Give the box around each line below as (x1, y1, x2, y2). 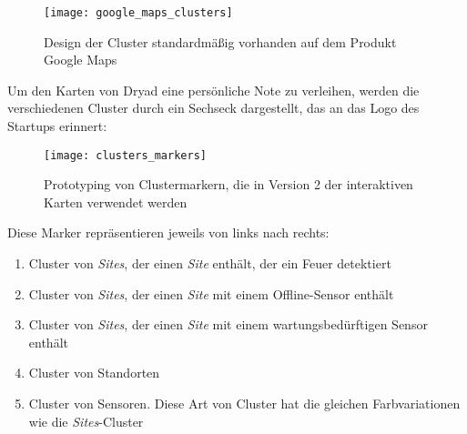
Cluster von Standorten (28, 363, 160, 382)
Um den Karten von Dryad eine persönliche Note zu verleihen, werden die (7, 80, 420, 99)
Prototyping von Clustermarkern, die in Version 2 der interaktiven (44, 175, 413, 194)
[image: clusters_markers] (44, 148, 207, 162)
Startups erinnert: (7, 116, 107, 136)
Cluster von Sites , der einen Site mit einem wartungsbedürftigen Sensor (28, 315, 428, 334)
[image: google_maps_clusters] (44, 6, 233, 19)
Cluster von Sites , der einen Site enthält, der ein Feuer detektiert (28, 254, 391, 273)
